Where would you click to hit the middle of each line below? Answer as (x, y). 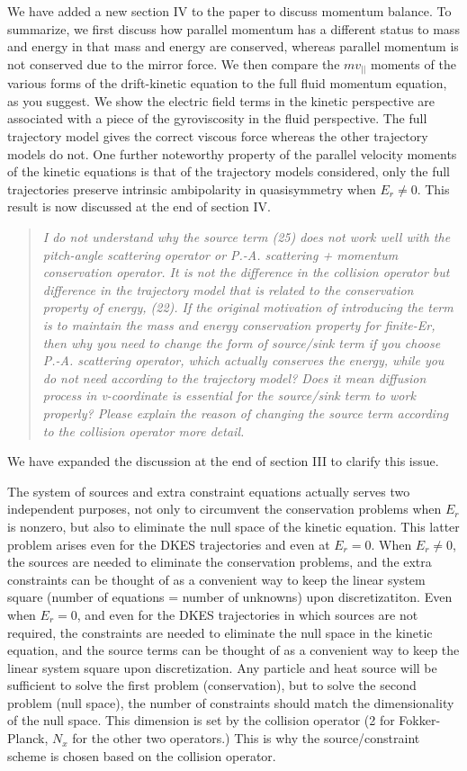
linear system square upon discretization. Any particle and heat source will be (222, 667)
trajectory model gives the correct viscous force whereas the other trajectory (218, 136)
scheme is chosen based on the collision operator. (142, 755)
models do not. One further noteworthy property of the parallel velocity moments (232, 153)
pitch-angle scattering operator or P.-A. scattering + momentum (220, 254)
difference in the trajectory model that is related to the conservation (228, 289)
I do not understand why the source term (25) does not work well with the (247, 237)
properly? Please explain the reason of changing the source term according (246, 412)
